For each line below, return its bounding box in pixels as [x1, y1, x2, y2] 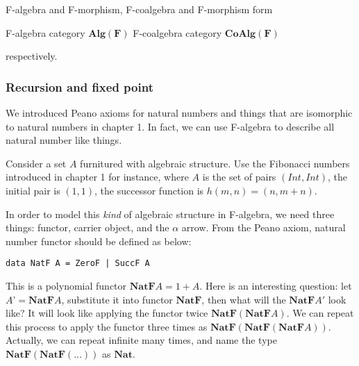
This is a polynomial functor [6, 278, 127, 292]
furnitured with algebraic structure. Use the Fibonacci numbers [80, 156, 350, 170]
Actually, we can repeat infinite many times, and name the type [6, 333, 277, 347]
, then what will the [201, 292, 286, 306]
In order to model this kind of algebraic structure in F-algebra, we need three [6, 206, 335, 221]
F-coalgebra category [133, 25, 222, 40]
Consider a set [6, 156, 67, 170]
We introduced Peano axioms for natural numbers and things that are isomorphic [6, 106, 353, 119]
